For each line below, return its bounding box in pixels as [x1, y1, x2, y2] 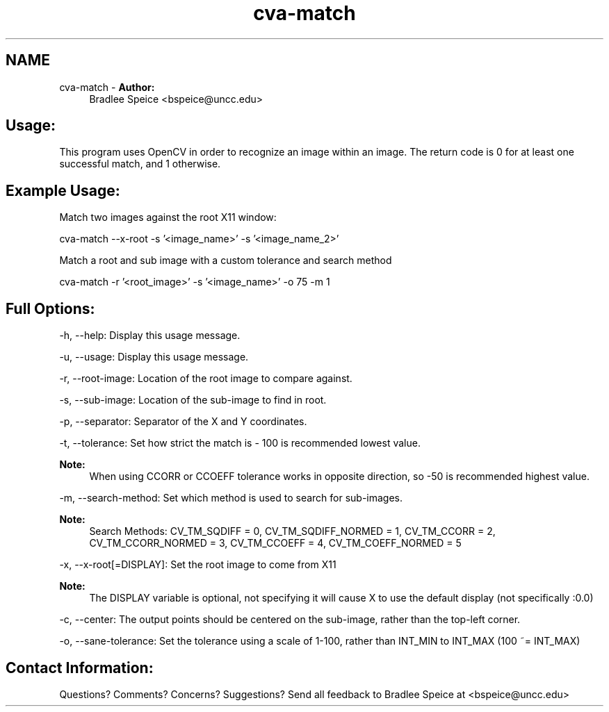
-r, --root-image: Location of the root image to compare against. [59, 372, 352, 385]
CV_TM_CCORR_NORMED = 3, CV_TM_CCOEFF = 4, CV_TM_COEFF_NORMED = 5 [89, 537, 462, 549]
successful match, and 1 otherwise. [59, 158, 221, 170]
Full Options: [6, 299, 95, 317]
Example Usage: [6, 181, 120, 199]
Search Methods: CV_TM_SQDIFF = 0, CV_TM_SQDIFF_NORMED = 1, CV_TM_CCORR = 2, [89, 525, 496, 538]
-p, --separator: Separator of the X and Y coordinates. [59, 415, 307, 428]
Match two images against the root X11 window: [59, 211, 277, 224]
